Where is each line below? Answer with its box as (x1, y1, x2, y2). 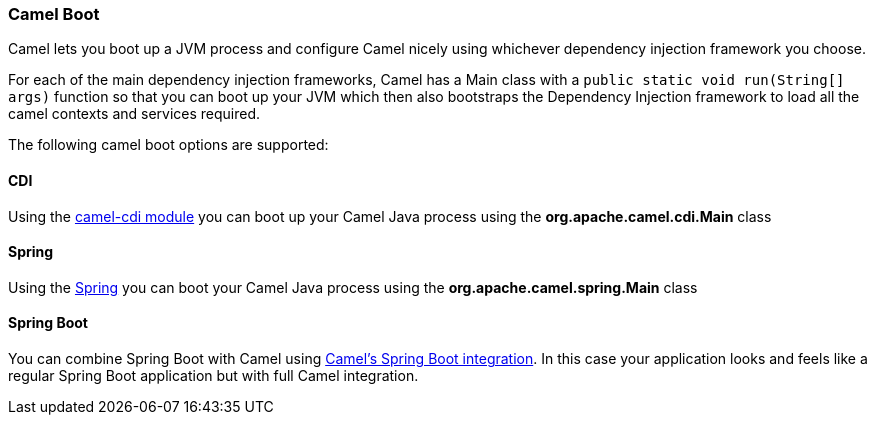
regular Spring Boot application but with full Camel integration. (8, 367, 419, 385)
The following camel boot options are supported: (8, 136, 329, 154)
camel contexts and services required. (8, 105, 261, 123)
